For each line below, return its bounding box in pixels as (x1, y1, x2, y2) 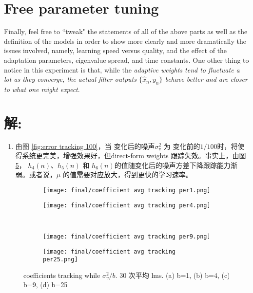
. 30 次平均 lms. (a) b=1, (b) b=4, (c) (115, 270, 230, 280)
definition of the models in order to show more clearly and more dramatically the (4, 36, 246, 46)
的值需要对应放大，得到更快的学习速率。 (62, 169, 193, 180)
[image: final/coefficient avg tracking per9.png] (43, 233, 211, 240)
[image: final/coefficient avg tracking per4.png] (43, 201, 211, 209)
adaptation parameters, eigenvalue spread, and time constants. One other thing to (4, 55, 249, 65)
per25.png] (43, 256, 78, 263)
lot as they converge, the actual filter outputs (4, 74, 136, 84)
